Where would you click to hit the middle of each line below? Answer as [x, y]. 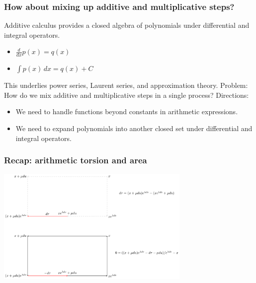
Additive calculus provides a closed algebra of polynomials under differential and [127, 25]
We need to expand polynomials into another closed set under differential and [134, 128]
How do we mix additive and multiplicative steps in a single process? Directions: [127, 95]
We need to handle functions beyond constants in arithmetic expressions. [127, 111]
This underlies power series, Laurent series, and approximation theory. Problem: [126, 85]
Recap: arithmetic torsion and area [76, 160]
